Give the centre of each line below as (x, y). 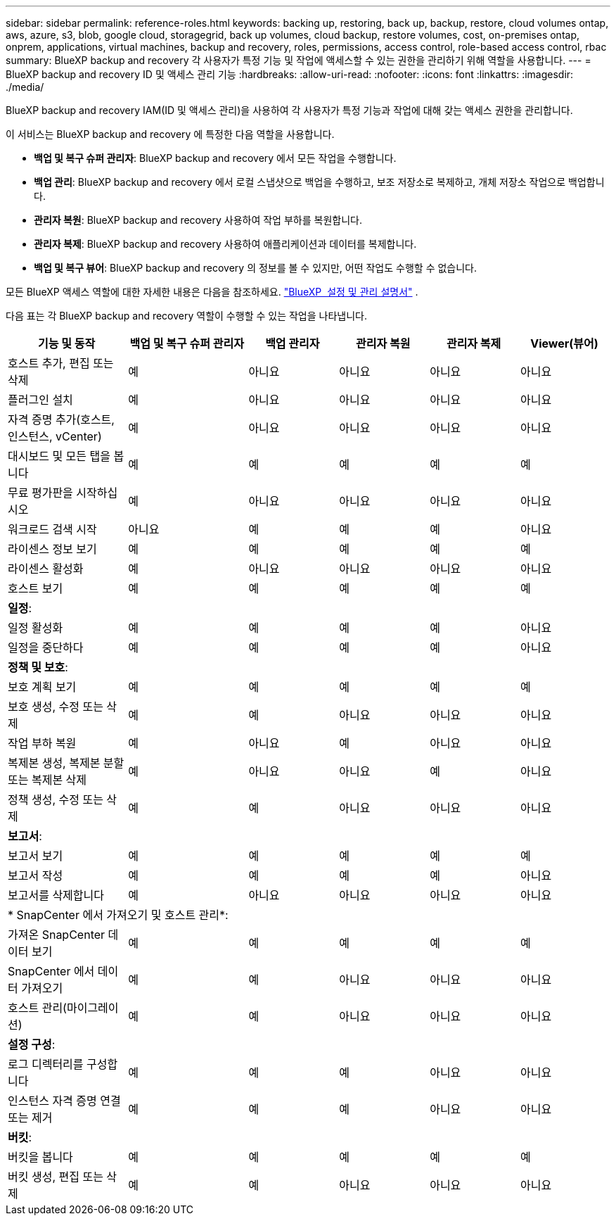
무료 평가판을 (40, 493)
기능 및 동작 (67, 343)
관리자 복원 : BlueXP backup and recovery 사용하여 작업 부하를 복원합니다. (198, 220)
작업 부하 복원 (42, 743)
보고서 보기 (36, 856)
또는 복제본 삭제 (47, 780)
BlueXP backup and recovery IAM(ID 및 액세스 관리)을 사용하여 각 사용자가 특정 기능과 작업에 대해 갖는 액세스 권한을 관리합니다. (289, 110)
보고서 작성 (36, 875)
